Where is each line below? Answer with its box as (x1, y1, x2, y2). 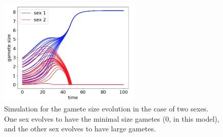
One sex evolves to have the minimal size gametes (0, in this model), (4, 113, 219, 124)
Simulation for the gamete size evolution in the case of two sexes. (4, 103, 209, 114)
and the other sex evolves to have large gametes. (4, 123, 156, 134)
